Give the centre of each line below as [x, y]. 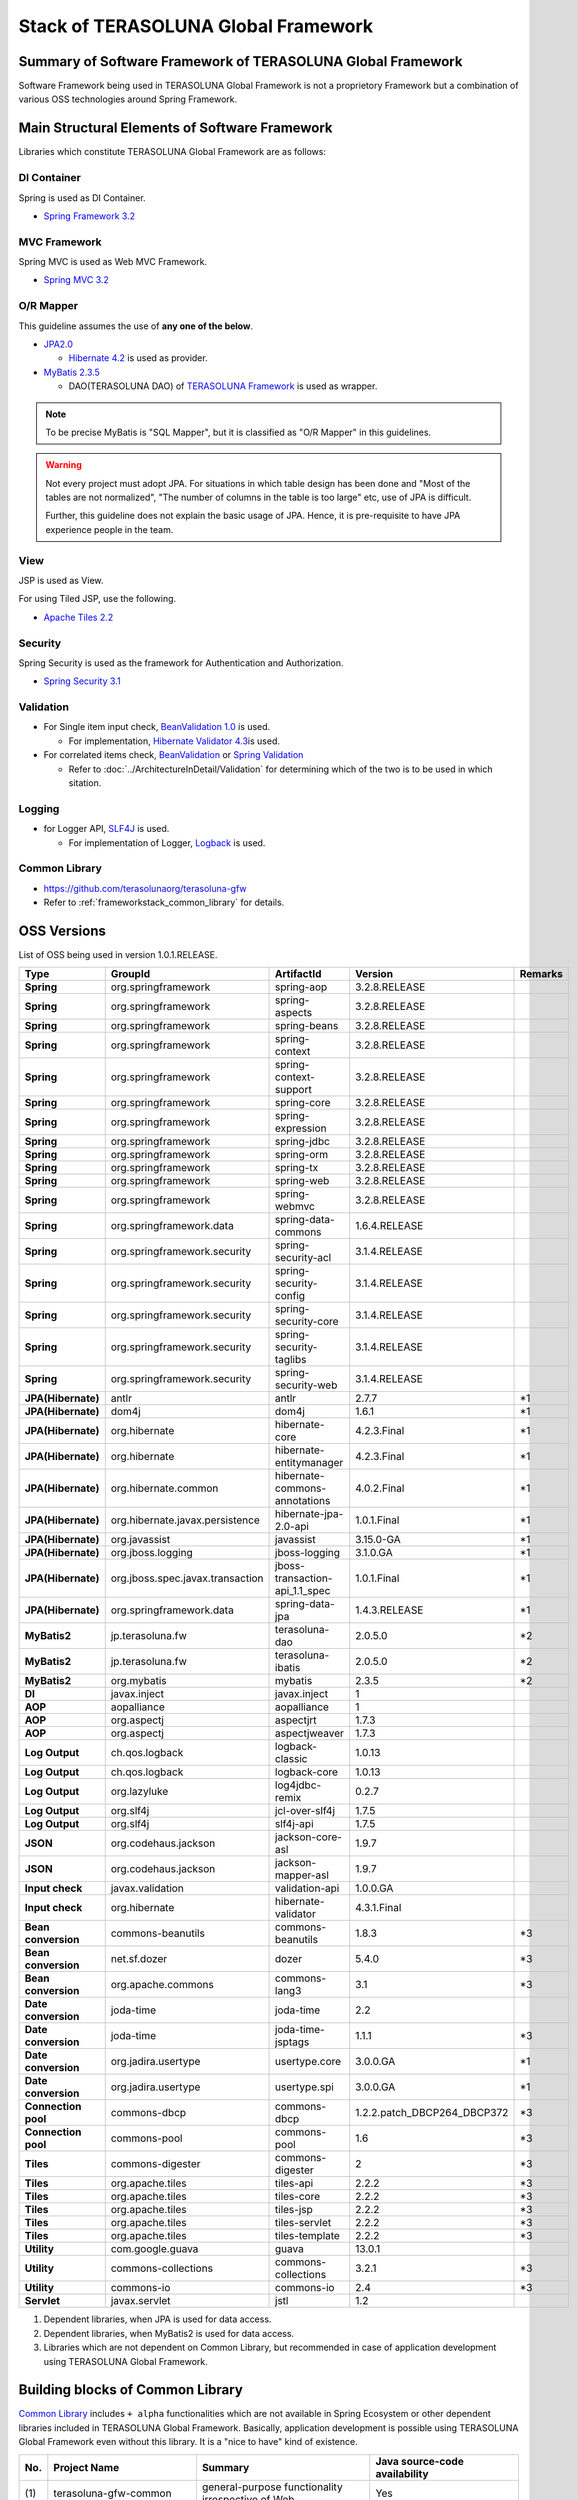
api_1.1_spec [303, 1591]
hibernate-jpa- [309, 1514]
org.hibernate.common [164, 1488]
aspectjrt [296, 1720]
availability [402, 2473]
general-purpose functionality [272, 2487]
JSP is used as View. [61, 580]
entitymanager [309, 1463]
